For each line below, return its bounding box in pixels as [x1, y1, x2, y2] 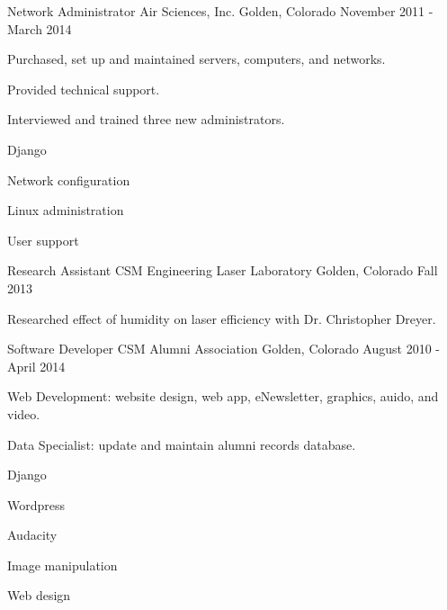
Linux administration [7, 201, 124, 220]
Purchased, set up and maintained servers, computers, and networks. [7, 49, 386, 68]
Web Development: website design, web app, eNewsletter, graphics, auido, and [7, 387, 439, 406]
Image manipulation [7, 555, 118, 574]
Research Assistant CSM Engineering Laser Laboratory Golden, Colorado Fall [7, 261, 438, 280]
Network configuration [7, 170, 130, 189]
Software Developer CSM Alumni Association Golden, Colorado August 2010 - [7, 339, 440, 358]
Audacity [7, 525, 58, 544]
